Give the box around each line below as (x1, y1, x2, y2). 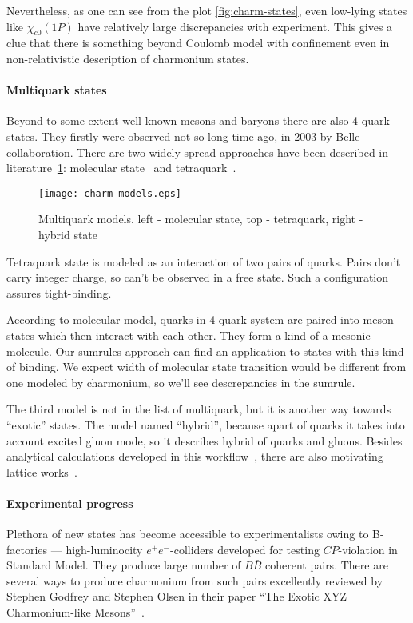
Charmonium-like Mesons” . (6, 604, 145, 621)
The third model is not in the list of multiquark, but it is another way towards (6, 401, 391, 417)
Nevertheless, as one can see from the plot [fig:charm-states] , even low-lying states (6, 2, 407, 18)
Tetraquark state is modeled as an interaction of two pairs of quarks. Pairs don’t (6, 253, 401, 270)
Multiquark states (6, 82, 107, 98)
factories (6, 541, 48, 557)
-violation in (338, 541, 398, 557)
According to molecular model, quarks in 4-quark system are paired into (6, 311, 359, 328)
